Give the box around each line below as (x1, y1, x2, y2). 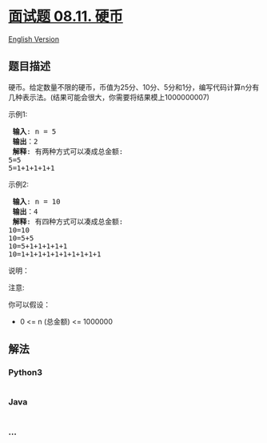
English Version (8, 34, 60, 44)
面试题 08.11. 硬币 (8, 7, 124, 26)
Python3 (8, 367, 42, 378)
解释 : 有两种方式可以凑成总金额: (12, 147, 124, 156)
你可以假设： (8, 300, 50, 309)
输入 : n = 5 (12, 127, 57, 136)
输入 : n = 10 (12, 197, 61, 206)
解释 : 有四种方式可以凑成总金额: (12, 217, 124, 226)
